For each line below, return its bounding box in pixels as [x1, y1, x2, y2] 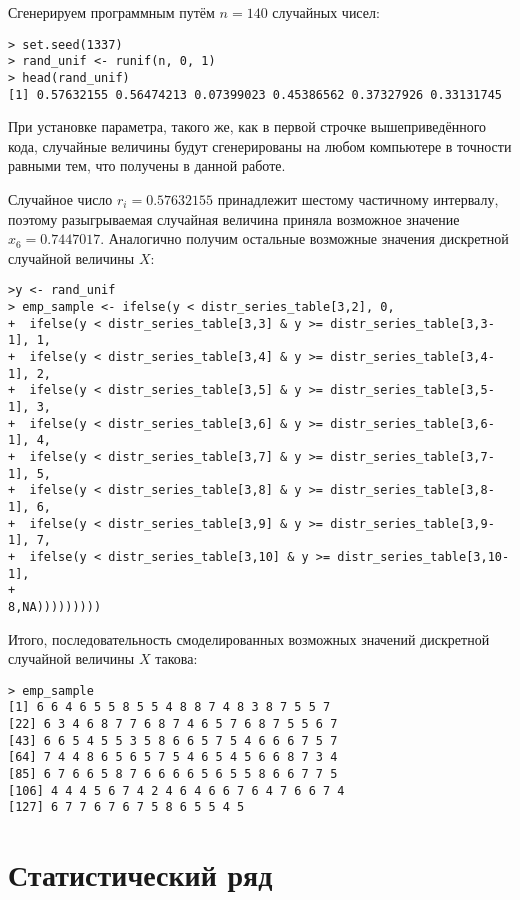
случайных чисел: [272, 2, 380, 22]
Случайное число [8, 189, 113, 209]
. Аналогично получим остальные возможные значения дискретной [100, 228, 509, 249]
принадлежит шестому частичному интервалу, [217, 189, 499, 209]
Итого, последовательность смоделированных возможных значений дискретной [8, 628, 490, 649]
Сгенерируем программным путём [8, 2, 215, 22]
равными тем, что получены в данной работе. [8, 155, 286, 176]
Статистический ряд [8, 854, 273, 895]
